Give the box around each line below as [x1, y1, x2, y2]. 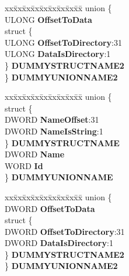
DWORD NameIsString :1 [5, 124, 103, 137]
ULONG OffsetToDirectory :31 [5, 36, 123, 48]
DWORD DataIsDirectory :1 [5, 237, 113, 249]
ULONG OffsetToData [5, 13, 92, 25]
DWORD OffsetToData [5, 202, 95, 214]
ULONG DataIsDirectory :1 [5, 48, 111, 60]
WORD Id [5, 159, 43, 171]
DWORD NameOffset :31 [5, 113, 99, 126]
